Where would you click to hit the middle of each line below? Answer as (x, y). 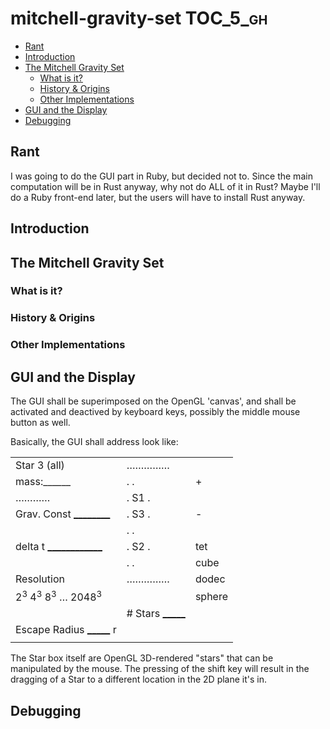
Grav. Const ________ (63, 514)
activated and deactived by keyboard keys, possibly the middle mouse (155, 412)
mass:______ (43, 482)
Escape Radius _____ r (66, 630)
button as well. (40, 423)
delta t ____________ (59, 547)
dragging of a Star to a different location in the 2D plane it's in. (139, 679)
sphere (211, 596)
